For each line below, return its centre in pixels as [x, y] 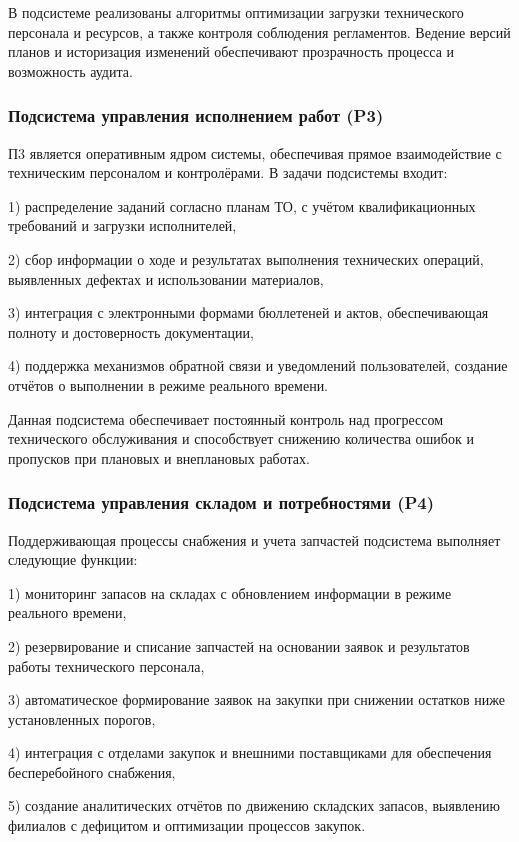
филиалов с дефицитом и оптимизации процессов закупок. [187, 825]
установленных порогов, [82, 718]
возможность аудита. [70, 70]
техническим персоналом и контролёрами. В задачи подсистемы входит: [228, 172]
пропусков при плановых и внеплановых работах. [159, 457]
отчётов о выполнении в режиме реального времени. [168, 384]
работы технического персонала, [106, 665]
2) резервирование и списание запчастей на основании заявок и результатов [239, 645]
